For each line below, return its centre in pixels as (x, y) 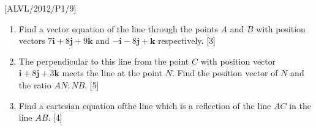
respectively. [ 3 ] (187, 41)
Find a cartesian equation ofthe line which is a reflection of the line (145, 105)
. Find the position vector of (225, 73)
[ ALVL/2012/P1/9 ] (40, 8)
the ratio (35, 84)
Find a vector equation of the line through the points (118, 28)
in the (300, 105)
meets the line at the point (112, 73)
